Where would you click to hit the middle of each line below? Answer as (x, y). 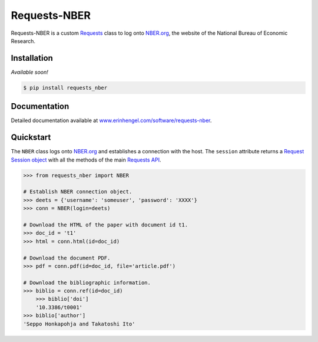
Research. (23, 41)
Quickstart (31, 138)
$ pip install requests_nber (65, 88)
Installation (32, 58)
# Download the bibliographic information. (87, 282)
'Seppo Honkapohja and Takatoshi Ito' (79, 324)
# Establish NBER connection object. (78, 192)
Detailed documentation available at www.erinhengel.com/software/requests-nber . (111, 120)
